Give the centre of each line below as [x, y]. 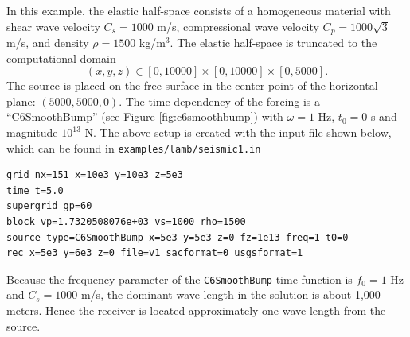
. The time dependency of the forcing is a [220, 101]
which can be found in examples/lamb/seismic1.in [134, 147]
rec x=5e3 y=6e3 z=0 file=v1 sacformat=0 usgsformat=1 [155, 253]
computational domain [61, 58]
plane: [21, 101]
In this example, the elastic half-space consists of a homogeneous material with [199, 10]
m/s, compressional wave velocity [238, 26]
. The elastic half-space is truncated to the [273, 43]
